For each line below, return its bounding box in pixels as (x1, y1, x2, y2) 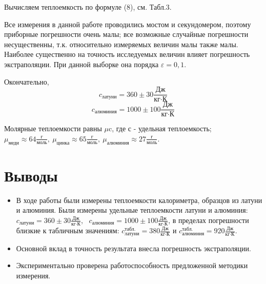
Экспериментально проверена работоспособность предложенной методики (16, 260, 248, 271)
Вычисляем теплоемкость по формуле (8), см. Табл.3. (4, 2, 172, 12)
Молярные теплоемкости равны (4, 123, 102, 134)
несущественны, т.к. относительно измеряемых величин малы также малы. (4, 38, 238, 49)
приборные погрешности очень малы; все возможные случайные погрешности (4, 29, 249, 39)
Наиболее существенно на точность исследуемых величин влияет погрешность (4, 49, 250, 59)
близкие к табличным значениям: (16, 225, 119, 236)
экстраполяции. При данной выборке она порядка (4, 58, 159, 69)
